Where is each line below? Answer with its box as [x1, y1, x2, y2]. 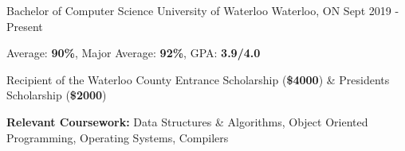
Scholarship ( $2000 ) [6, 87, 107, 103]
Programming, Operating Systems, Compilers [6, 129, 229, 145]
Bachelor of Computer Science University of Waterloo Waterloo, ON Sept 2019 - [6, 2, 399, 18]
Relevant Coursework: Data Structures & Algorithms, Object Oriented [6, 113, 368, 130]
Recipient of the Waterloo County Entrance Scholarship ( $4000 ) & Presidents [6, 71, 390, 87]
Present [6, 17, 43, 34]
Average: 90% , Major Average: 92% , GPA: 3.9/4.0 [6, 45, 261, 61]
